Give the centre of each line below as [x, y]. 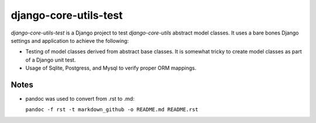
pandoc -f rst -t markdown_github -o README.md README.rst [112, 110]
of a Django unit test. [51, 60]
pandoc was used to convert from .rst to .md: [80, 99]
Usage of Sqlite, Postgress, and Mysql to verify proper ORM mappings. [111, 68]
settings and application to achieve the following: [70, 40]
